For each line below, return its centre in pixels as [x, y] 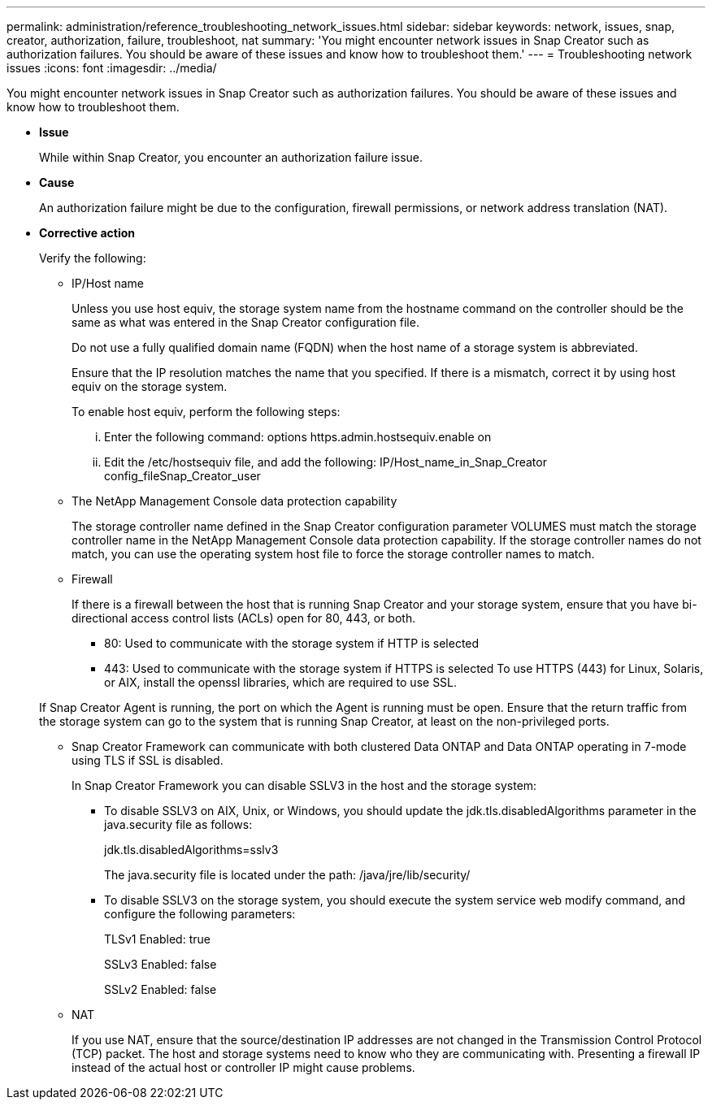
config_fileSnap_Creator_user [182, 476]
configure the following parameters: [200, 914]
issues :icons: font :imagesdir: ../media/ [112, 68]
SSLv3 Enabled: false [161, 964]
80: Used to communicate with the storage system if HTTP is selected [292, 643]
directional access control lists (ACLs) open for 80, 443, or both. [244, 618]
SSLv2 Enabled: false [161, 989]
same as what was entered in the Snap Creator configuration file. [245, 322]
